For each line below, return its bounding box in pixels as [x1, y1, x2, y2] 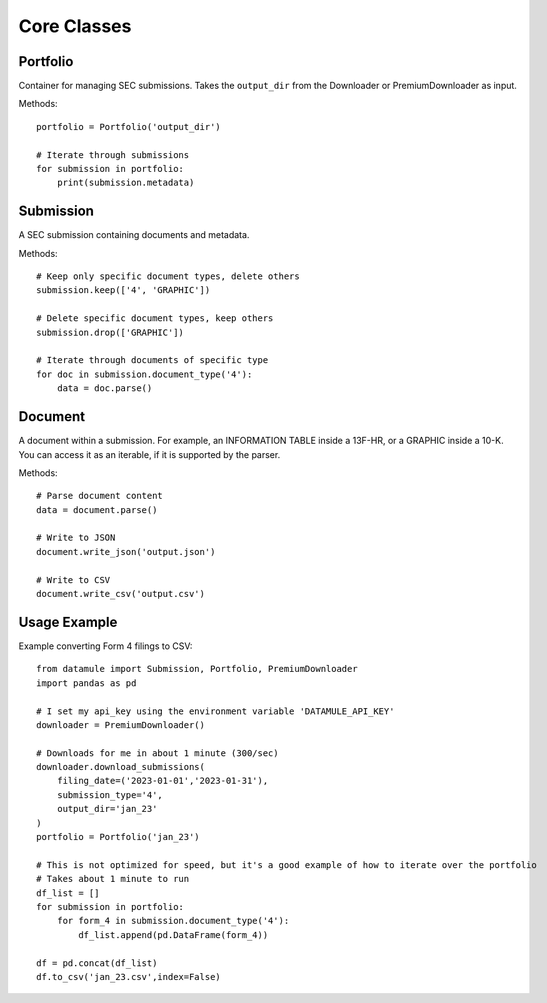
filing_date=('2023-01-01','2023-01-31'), [56, 775, 269, 787]
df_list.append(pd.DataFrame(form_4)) [78, 929, 269, 940]
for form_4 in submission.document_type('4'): [56, 915, 290, 927]
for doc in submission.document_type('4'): [36, 368, 253, 380]
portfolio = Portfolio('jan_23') [36, 831, 200, 843]
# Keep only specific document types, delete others [36, 271, 300, 282]
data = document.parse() [36, 504, 158, 515]
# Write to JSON [36, 532, 116, 544]
